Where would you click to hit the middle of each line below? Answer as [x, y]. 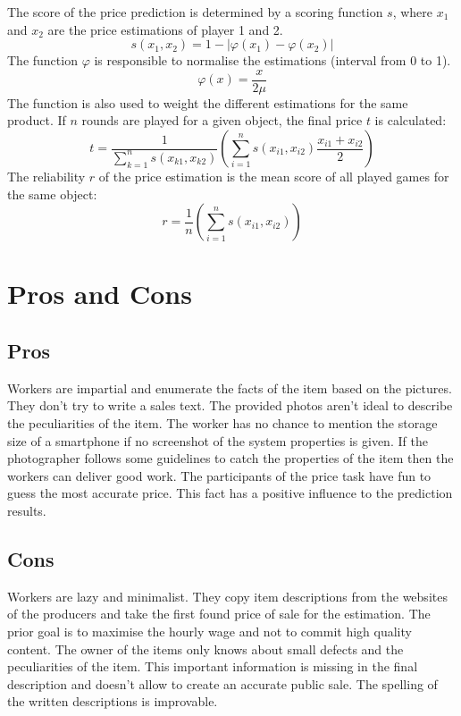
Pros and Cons [100, 294]
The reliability [46, 177]
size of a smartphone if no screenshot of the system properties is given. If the [218, 440]
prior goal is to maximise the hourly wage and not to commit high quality [210, 631]
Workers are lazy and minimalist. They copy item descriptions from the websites [227, 596]
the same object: [52, 194]
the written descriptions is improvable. [113, 701]
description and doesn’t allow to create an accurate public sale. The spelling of [222, 683]
